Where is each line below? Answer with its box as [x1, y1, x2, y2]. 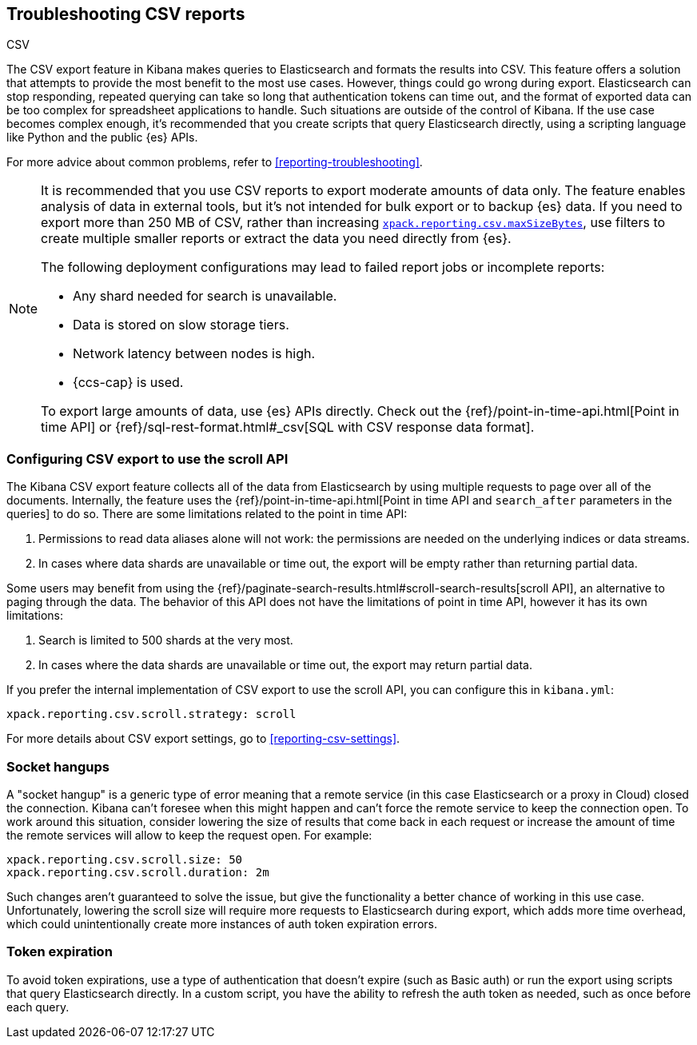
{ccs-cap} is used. [73, 374, 184, 391]
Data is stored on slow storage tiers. [73, 317, 289, 333]
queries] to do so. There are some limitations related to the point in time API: [6, 507, 408, 521]
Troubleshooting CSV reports [6, 4, 245, 24]
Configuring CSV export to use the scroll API [6, 450, 289, 467]
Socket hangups [6, 758, 110, 775]
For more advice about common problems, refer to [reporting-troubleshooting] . [6, 155, 423, 170]
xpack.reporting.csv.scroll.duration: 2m [6, 865, 269, 879]
